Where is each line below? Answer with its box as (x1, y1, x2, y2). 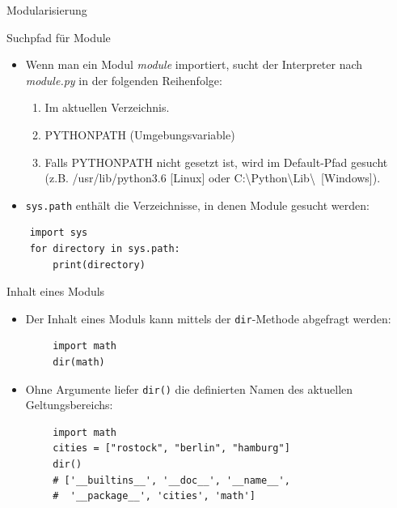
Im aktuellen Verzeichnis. (44, 99, 170, 116)
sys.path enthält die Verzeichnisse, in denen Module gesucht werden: (25, 196, 370, 213)
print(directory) (53, 258, 146, 271)
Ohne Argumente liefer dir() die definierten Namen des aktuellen (25, 380, 353, 397)
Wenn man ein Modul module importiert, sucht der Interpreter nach (25, 56, 363, 73)
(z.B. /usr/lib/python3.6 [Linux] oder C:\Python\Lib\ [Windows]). (44, 169, 381, 186)
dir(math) (53, 356, 105, 369)
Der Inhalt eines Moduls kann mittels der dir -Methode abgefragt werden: (25, 309, 391, 327)
